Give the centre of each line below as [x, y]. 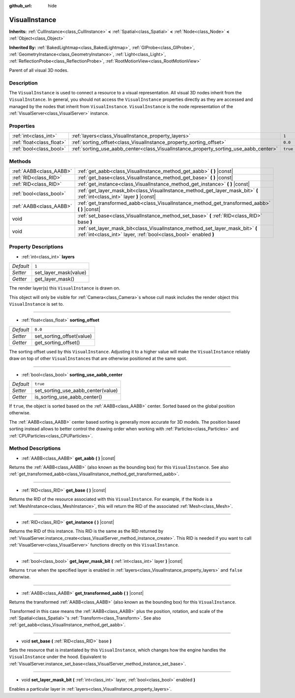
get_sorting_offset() [57, 343]
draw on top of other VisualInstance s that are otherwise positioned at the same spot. [98, 358]
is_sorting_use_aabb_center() [69, 397]
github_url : [20, 6]
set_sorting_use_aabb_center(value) [76, 390]
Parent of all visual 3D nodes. [39, 70]
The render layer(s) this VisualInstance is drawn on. [65, 288]
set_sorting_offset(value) [63, 336]
